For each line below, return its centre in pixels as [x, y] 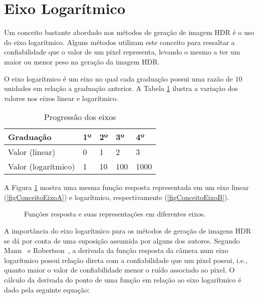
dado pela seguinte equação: [47, 289]
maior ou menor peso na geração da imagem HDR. [82, 61]
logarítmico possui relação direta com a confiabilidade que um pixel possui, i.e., [126, 260]
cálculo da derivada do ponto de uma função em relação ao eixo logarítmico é [123, 280]
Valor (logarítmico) [42, 166]
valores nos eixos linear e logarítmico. [61, 98]
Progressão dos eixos [80, 117]
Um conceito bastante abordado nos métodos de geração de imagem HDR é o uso [129, 32]
